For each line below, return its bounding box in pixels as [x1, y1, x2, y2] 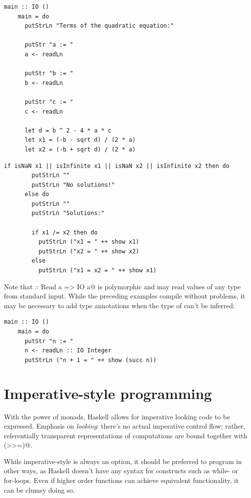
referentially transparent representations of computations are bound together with [4, 430, 247, 440]
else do [24, 191, 49, 198]
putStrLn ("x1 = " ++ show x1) [38, 238, 140, 246]
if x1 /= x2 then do [31, 229, 98, 236]
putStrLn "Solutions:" [31, 210, 105, 217]
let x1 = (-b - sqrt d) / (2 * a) [24, 136, 136, 144]
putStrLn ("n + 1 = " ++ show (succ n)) [24, 356, 157, 364]
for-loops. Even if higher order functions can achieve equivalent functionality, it [4, 475, 239, 485]
